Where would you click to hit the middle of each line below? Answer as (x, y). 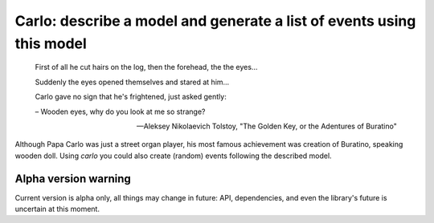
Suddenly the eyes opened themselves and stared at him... (132, 82)
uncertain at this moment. (57, 209)
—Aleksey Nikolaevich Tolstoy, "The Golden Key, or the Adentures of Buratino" (267, 126)
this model (51, 43)
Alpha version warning (73, 178)
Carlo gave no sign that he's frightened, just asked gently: (131, 97)
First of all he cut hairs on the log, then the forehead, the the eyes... (146, 67)
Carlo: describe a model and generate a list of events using (215, 21)
